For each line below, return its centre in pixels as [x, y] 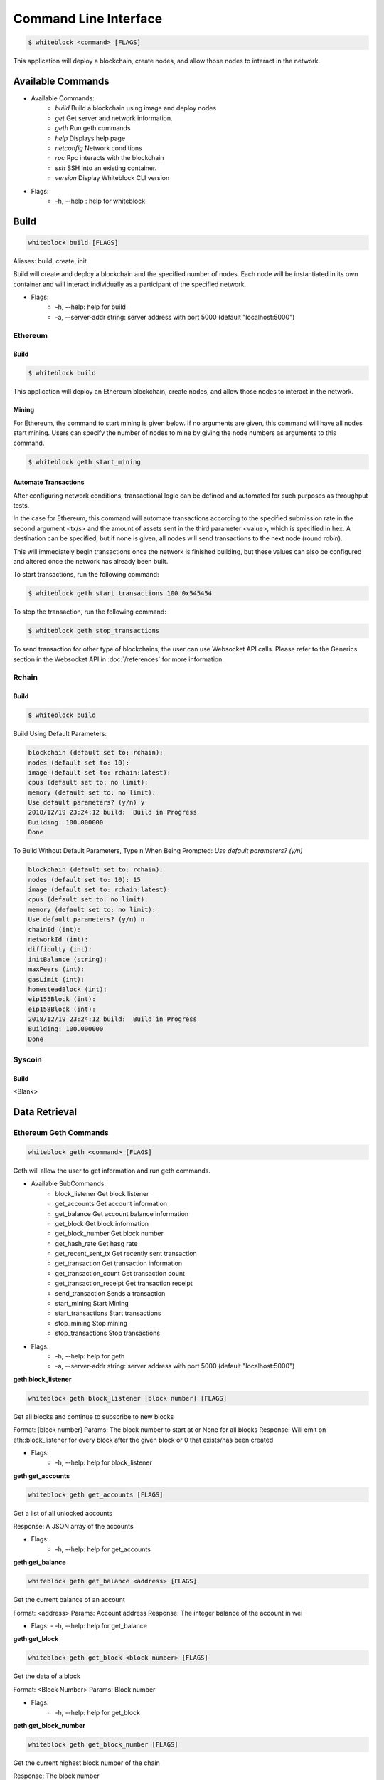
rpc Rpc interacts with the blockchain [110, 158]
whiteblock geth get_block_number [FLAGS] [103, 1744]
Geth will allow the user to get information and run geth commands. [112, 1171]
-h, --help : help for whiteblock [100, 201]
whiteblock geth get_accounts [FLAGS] [96, 1494]
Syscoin [27, 1059]
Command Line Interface [88, 19]
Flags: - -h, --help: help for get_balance [89, 1625]
